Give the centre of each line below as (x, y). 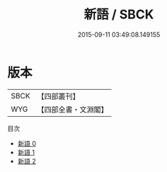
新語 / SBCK (119, 15)
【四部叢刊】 (58, 96)
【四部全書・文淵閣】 (73, 109)
